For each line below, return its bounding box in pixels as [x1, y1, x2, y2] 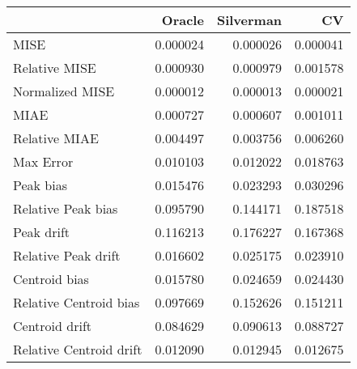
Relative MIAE [13, 129, 99, 147]
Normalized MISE [13, 82, 115, 100]
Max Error [13, 152, 74, 171]
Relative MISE [13, 58, 96, 77]
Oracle [161, 11, 204, 29]
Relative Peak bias [13, 199, 118, 218]
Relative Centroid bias [13, 293, 140, 312]
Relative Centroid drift [13, 340, 142, 358]
